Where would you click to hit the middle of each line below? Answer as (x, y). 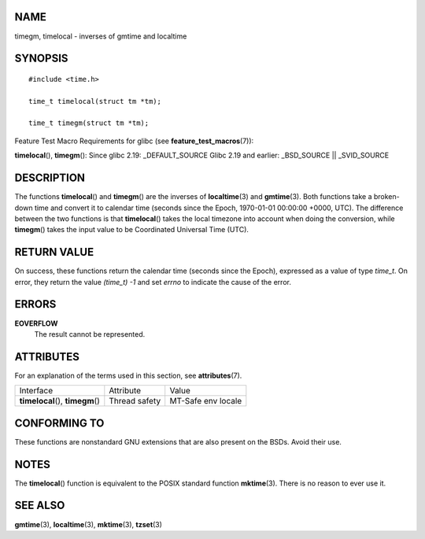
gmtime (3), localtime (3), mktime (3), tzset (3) (89, 524)
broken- (387, 197)
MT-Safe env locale (206, 401)
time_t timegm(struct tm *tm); (89, 123)
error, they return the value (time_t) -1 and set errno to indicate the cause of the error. (153, 282)
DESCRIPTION (50, 178)
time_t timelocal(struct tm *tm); (95, 101)
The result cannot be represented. (90, 334)
